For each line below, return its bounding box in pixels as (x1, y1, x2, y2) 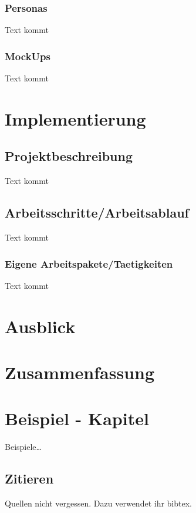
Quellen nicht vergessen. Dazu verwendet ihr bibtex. (5, 497, 192, 509)
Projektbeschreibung (5, 147, 133, 165)
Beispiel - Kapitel (5, 406, 149, 430)
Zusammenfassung (5, 360, 155, 384)
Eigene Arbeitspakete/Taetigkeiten (5, 256, 173, 271)
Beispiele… (5, 440, 42, 453)
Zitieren (5, 469, 54, 488)
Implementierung (5, 106, 146, 130)
